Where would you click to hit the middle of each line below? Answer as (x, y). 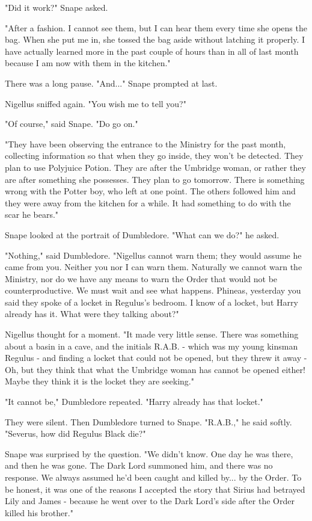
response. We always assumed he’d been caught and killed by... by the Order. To (153, 477)
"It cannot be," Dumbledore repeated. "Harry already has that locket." (134, 402)
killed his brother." (39, 512)
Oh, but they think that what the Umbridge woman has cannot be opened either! (155, 369)
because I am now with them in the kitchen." (88, 63)
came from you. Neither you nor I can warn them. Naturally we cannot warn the (154, 267)
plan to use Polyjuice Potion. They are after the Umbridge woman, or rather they (155, 167)
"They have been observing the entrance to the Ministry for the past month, (145, 143)
